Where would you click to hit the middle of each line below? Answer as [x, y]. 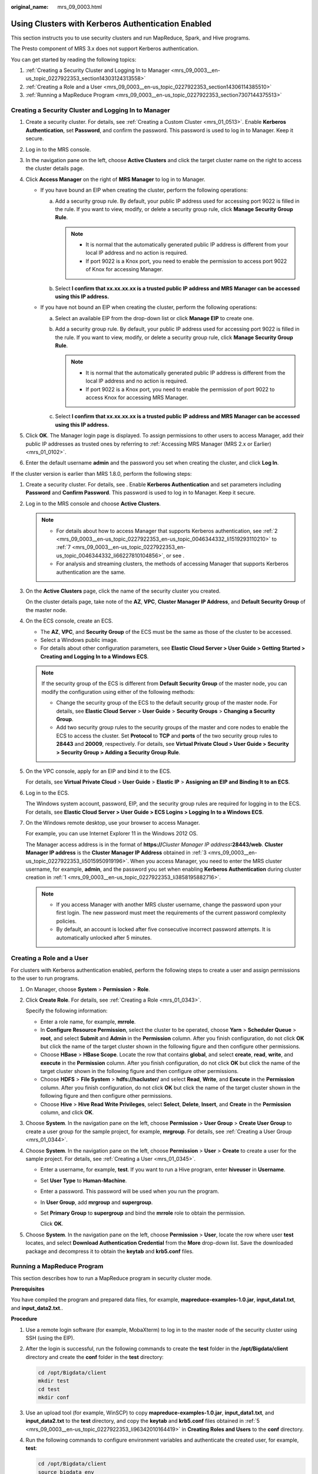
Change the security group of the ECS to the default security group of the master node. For [167, 703]
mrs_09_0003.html [80, 7]
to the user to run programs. [45, 978]
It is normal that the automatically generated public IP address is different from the [185, 373]
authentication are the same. [91, 572]
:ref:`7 [63, 547]
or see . [175, 555]
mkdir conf [54, 1397]
